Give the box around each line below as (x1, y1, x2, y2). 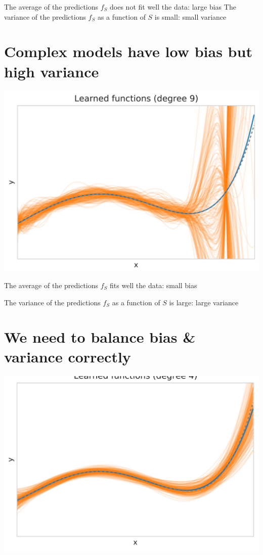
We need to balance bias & (4, 327, 196, 347)
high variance (4, 61, 99, 81)
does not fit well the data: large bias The (110, 2, 236, 12)
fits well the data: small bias (110, 280, 197, 290)
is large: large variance (169, 297, 239, 307)
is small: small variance (154, 11, 227, 22)
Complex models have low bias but (4, 41, 252, 62)
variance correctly (4, 346, 131, 367)
